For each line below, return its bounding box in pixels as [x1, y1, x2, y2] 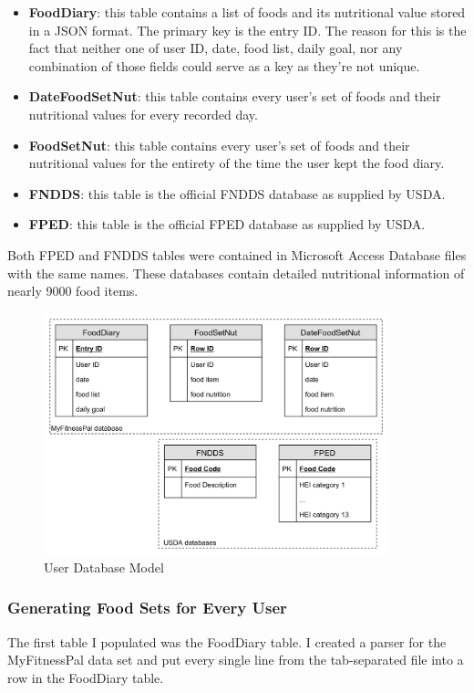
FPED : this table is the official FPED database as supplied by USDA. [28, 215, 426, 234]
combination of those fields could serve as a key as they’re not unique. [28, 56, 420, 75]
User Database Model [44, 557, 164, 576]
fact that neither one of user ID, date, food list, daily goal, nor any [28, 38, 403, 58]
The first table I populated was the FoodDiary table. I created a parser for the [7, 632, 447, 651]
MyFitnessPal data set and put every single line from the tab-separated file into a [7, 650, 464, 669]
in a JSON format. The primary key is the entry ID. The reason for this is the [28, 20, 467, 39]
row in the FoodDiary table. [7, 667, 164, 687]
